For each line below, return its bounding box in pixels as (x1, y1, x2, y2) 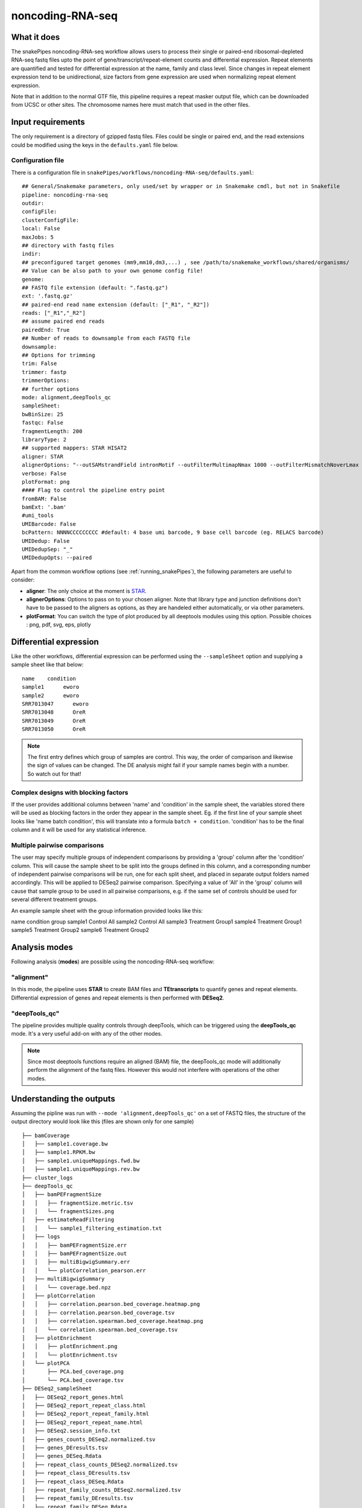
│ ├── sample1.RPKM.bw (22, 1149, 95, 1156)
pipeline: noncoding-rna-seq (22, 191, 108, 198)
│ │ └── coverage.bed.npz (22, 1284, 112, 1291)
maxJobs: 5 (22, 233, 54, 241)
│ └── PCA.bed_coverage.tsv (22, 1377, 124, 1384)
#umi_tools (22, 512, 54, 519)
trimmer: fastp (22, 369, 67, 375)
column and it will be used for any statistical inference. (11, 826, 147, 834)
